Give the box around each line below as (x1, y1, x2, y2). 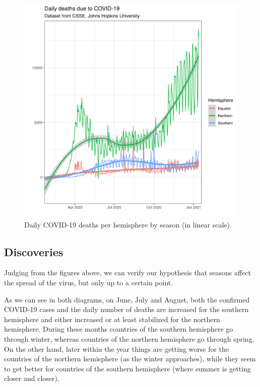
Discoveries (4, 244, 63, 259)
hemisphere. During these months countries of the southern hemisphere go (4, 324, 233, 334)
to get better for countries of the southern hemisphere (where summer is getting (4, 363, 251, 373)
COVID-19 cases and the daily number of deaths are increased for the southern (4, 304, 249, 315)
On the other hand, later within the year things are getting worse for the (4, 343, 229, 354)
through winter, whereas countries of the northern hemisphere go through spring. (4, 333, 254, 344)
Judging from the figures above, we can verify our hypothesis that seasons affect (4, 267, 251, 278)
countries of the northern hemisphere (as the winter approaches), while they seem (4, 353, 256, 364)
